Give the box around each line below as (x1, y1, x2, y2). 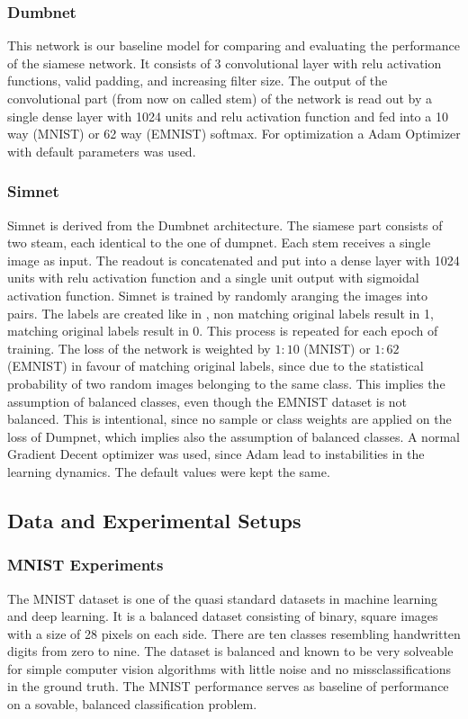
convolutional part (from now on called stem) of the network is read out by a (7, 89, 433, 107)
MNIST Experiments (7, 553, 164, 576)
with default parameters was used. (7, 141, 196, 160)
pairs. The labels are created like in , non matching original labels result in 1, (7, 303, 434, 322)
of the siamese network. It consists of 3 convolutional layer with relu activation (7, 53, 442, 72)
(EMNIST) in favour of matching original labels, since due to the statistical (7, 356, 424, 375)
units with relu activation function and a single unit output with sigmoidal (7, 268, 419, 287)
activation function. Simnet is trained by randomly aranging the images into (7, 285, 427, 304)
